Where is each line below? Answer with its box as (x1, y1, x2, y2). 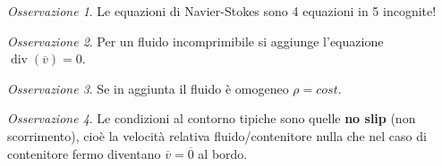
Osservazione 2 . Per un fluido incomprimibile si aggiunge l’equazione (7, 31, 384, 50)
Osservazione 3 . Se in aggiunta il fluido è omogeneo (7, 79, 289, 97)
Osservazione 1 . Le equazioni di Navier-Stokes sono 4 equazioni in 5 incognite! (7, 2, 437, 20)
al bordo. (198, 144, 248, 162)
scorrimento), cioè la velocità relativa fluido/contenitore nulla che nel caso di (7, 126, 427, 145)
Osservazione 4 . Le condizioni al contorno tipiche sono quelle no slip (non (7, 109, 416, 128)
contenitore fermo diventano (7, 144, 161, 162)
